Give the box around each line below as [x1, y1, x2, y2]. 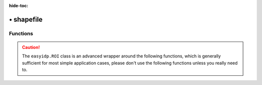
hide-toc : [9, 3, 29, 8]
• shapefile [9, 15, 43, 24]
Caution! [22, 44, 40, 50]
